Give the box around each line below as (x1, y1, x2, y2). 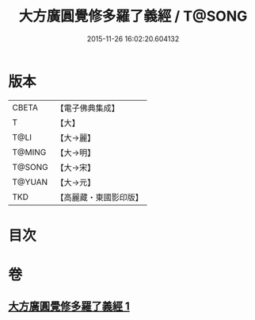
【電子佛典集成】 (55, 102, 120, 114)
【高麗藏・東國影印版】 (55, 191, 144, 202)
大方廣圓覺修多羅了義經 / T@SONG (18, 7, 248, 25)
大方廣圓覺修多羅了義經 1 (8, 299, 131, 314)
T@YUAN (12, 176, 48, 187)
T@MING (12, 146, 47, 157)
